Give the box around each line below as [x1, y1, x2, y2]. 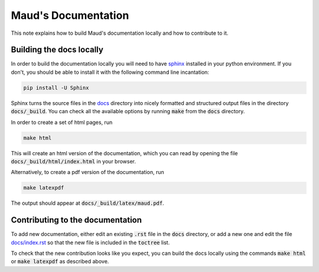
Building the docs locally [11, 45, 103, 55]
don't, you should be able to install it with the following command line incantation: [11, 68, 210, 76]
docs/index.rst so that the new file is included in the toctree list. [11, 239, 170, 246]
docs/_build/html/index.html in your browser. [11, 158, 136, 165]
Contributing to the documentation [11, 215, 142, 225]
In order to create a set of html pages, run [11, 119, 113, 126]
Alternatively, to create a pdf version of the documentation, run [11, 169, 165, 176]
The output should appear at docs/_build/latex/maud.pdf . [11, 199, 165, 207]
